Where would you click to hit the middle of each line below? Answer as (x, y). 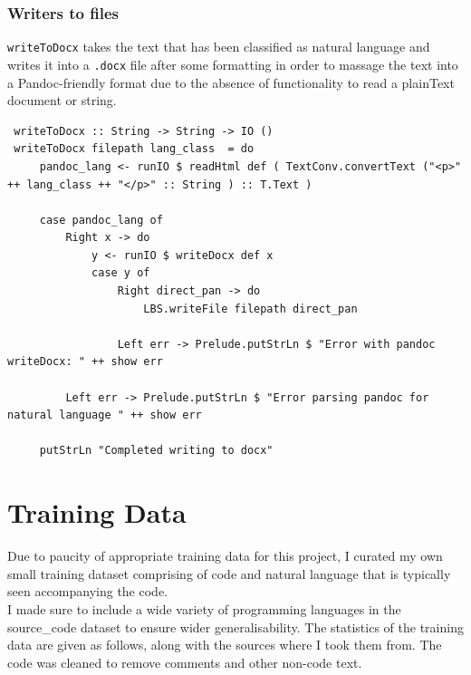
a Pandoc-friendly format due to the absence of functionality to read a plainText (231, 82)
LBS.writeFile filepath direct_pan (250, 309)
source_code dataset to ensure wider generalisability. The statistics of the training (235, 627)
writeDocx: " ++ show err (85, 362)
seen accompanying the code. (88, 591)
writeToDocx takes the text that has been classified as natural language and (219, 47)
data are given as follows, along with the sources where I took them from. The (225, 645)
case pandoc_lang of (101, 220)
